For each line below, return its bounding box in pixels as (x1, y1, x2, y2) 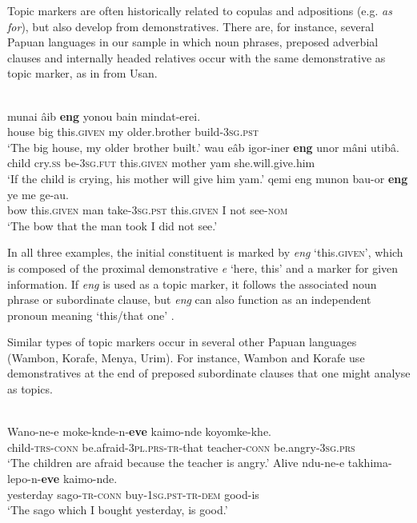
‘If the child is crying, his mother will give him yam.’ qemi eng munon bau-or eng (7, 170, 408, 186)
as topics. (7, 381, 53, 397)
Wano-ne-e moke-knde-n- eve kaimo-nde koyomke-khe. (7, 423, 272, 440)
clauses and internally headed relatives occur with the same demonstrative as (7, 49, 386, 66)
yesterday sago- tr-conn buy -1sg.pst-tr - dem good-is (7, 485, 259, 502)
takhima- (347, 454, 392, 471)
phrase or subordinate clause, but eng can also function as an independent (7, 291, 371, 308)
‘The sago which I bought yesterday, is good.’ (7, 501, 228, 518)
